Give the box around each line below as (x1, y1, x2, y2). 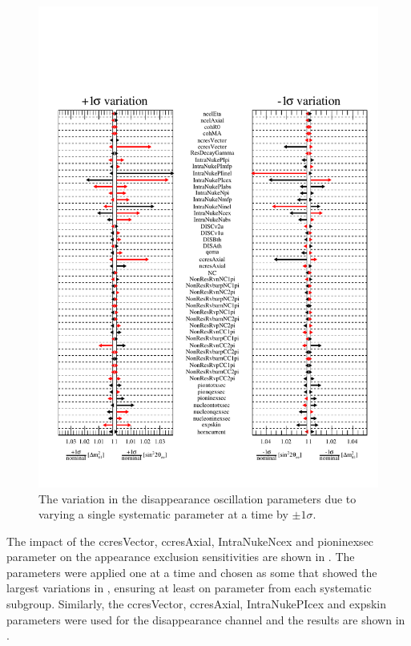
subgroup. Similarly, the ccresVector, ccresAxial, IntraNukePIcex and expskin (6, 596, 387, 612)
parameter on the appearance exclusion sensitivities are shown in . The (6, 548, 355, 565)
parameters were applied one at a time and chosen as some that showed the (6, 563, 377, 580)
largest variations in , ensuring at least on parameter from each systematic (6, 579, 372, 596)
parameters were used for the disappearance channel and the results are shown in (6, 611, 405, 628)
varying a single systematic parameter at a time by (38, 506, 288, 523)
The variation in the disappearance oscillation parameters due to (38, 490, 357, 507)
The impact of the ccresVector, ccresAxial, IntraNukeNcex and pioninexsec (6, 532, 374, 549)
